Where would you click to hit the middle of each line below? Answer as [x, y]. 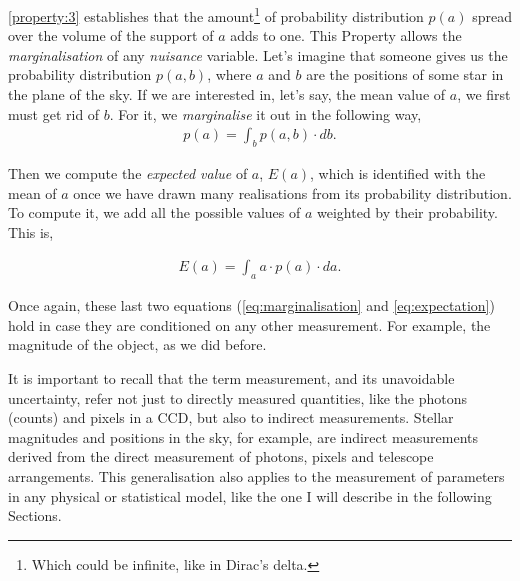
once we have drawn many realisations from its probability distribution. [292, 192]
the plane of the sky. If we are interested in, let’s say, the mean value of [227, 94]
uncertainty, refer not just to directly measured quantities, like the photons [238, 397]
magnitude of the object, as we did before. [137, 344]
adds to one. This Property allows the [346, 35]
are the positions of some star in [405, 74]
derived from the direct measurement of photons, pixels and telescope [221, 456]
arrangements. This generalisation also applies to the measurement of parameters [256, 476]
